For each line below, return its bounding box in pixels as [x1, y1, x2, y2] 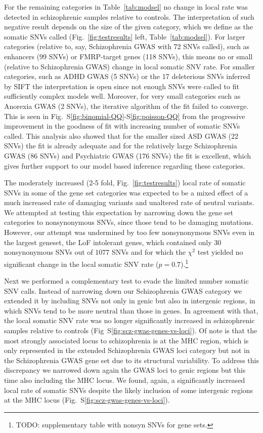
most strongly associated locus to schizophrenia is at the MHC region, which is [4, 335, 249, 345]
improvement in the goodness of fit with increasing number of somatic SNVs [4, 121, 240, 131]
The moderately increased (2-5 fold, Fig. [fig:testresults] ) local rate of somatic [4, 177, 246, 188]
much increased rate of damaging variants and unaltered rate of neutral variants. [4, 197, 254, 208]
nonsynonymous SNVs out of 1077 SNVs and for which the [4, 247, 186, 257]
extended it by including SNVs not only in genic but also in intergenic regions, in [4, 295, 255, 306]
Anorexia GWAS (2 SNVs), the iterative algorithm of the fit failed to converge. [4, 100, 249, 111]
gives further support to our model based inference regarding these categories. [4, 160, 245, 171]
